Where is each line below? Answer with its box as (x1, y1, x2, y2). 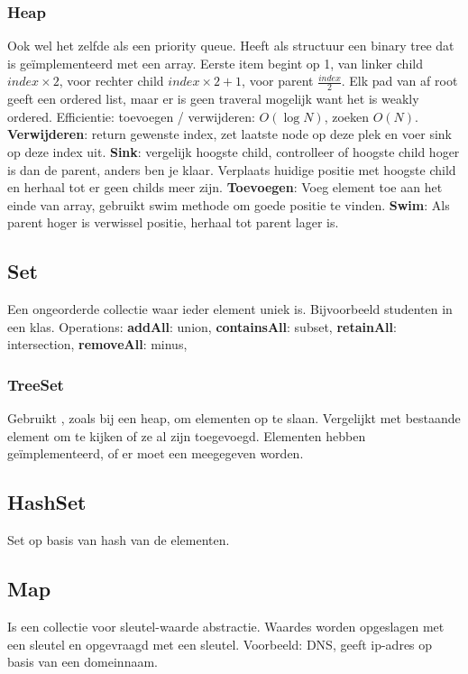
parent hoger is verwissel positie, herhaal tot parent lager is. (7, 213, 339, 232)
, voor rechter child (59, 71, 164, 90)
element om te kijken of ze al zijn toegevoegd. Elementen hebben (7, 426, 366, 445)
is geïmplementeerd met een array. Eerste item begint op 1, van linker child (7, 53, 423, 72)
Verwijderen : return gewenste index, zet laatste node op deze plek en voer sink (7, 125, 453, 143)
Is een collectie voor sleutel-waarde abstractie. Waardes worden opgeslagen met (7, 616, 445, 635)
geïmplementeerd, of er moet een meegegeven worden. (7, 444, 304, 463)
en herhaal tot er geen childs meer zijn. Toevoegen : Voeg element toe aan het (7, 178, 443, 197)
